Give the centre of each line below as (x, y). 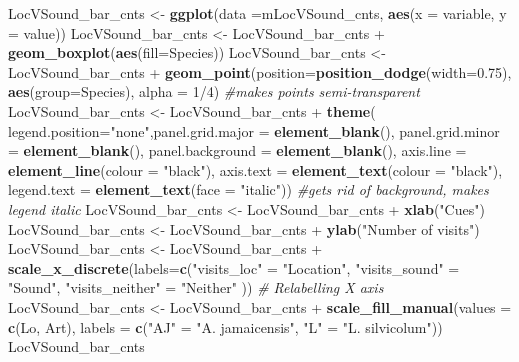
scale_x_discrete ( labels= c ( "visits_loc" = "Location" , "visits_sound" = (234, 267)
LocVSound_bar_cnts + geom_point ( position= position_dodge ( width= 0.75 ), (260, 71)
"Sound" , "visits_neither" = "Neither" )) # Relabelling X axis (196, 287)
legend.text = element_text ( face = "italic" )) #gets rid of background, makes (248, 189)
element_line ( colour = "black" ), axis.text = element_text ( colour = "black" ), (255, 169)
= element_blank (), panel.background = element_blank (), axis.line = (237, 150)
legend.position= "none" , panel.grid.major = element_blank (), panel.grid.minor (254, 130)
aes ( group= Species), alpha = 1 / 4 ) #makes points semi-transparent (214, 91)
